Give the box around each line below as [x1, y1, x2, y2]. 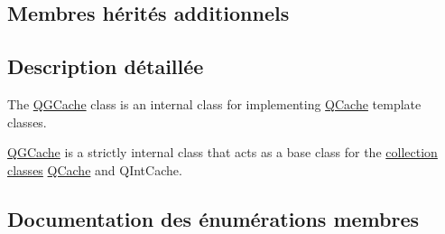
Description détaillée [7, 52, 204, 80]
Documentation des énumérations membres [7, 204, 420, 232]
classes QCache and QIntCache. [7, 160, 182, 179]
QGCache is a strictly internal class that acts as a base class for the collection [7, 143, 438, 162]
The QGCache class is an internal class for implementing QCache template [7, 94, 422, 113]
